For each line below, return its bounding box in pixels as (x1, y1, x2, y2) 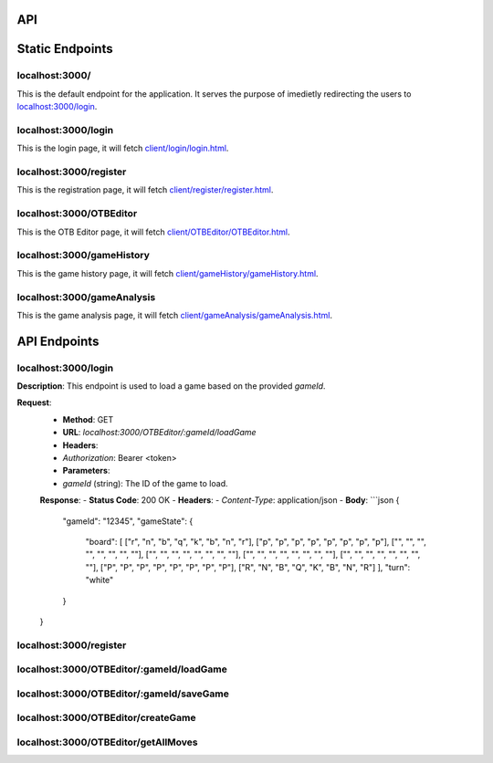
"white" (85, 575, 114, 586)
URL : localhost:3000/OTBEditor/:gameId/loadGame (62, 427, 257, 438)
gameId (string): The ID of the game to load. (62, 477, 228, 488)
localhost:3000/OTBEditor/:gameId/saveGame (16, 687, 230, 700)
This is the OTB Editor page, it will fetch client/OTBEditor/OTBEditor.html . (16, 226, 290, 237)
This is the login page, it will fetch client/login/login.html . (16, 142, 229, 154)
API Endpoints (16, 333, 100, 349)
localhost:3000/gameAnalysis (16, 290, 156, 303)
